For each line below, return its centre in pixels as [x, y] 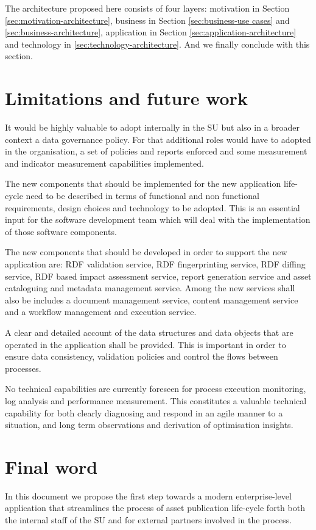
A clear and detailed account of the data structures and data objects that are [149, 332]
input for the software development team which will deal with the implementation [158, 220]
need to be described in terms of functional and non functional [142, 196]
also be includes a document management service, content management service [152, 299]
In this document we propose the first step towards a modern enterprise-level [148, 496]
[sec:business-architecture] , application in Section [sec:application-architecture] [151, 32]
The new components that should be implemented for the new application [143, 183]
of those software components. [61, 231]
